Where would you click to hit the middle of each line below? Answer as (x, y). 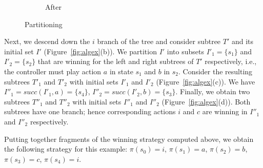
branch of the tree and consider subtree (159, 41)
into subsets (186, 51)
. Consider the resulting (215, 71)
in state (121, 71)
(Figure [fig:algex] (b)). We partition (100, 51)
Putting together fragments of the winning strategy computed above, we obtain (129, 139)
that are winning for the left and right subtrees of (116, 61)
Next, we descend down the (47, 41)
